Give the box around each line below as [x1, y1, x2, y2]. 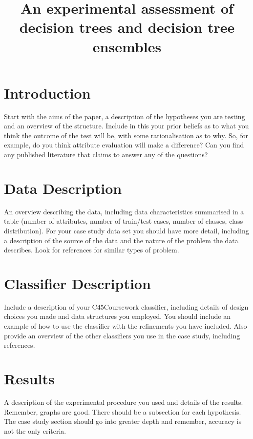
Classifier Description [4, 273, 151, 293]
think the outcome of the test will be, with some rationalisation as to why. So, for [4, 130, 249, 140]
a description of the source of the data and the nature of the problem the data [4, 235, 238, 245]
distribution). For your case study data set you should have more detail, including [4, 225, 249, 235]
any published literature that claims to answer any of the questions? [4, 149, 208, 160]
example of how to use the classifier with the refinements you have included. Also [4, 321, 247, 331]
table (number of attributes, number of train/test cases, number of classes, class [4, 216, 243, 226]
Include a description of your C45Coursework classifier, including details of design [4, 301, 249, 312]
